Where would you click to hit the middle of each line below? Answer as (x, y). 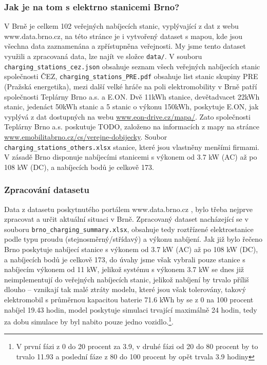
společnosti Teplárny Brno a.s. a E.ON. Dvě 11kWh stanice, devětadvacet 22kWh (132, 96)
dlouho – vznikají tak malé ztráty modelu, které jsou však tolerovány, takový (125, 289)
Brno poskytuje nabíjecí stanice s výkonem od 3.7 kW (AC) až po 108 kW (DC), (131, 249)
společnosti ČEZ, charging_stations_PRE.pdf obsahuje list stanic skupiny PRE (131, 76)
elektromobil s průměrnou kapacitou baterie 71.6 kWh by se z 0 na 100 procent (129, 299)
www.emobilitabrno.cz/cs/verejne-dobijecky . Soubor (86, 136)
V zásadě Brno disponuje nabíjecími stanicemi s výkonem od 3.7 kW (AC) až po (131, 157)
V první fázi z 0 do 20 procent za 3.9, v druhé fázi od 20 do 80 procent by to (137, 346)
